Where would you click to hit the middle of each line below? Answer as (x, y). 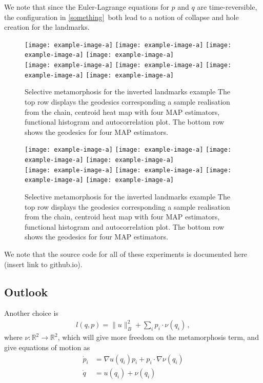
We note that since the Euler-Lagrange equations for (87, 7)
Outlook (26, 291)
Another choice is (31, 313)
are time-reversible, (227, 7)
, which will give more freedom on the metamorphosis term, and (158, 337)
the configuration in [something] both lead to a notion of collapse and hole (122, 17)
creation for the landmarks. (47, 27)
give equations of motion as (47, 347)
